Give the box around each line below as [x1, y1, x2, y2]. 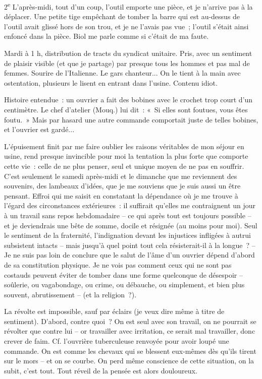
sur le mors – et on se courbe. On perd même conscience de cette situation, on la [4, 355, 254, 366]
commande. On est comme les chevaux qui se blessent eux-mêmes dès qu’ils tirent [4, 345, 256, 356]
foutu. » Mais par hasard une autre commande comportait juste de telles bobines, [4, 114, 258, 124]
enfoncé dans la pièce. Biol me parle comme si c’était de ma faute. [4, 31, 209, 41]
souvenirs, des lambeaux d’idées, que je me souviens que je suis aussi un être [4, 180, 241, 191]
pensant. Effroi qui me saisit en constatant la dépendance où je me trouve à [4, 190, 238, 201]
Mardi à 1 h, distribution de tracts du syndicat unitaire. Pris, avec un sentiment [4, 48, 252, 58]
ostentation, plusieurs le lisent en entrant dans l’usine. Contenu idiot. [4, 77, 218, 88]
